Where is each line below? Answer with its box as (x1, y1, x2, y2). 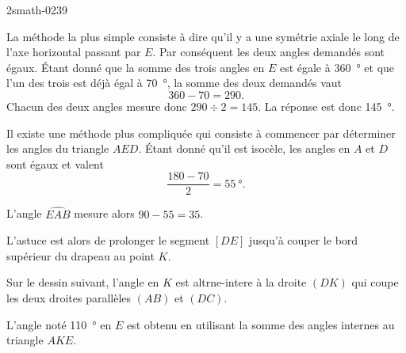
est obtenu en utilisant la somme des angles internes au (126, 316, 395, 332)
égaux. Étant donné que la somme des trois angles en (6, 59, 265, 75)
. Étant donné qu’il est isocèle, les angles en (138, 140, 350, 157)
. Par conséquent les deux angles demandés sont (152, 44, 385, 60)
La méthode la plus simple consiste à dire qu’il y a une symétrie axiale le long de (6, 28, 400, 44)
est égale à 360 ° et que (279, 59, 395, 75)
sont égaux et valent (6, 155, 104, 172)
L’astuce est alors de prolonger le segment (6, 232, 210, 249)
